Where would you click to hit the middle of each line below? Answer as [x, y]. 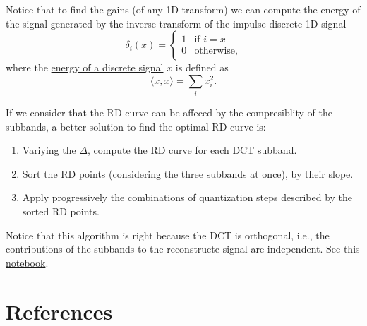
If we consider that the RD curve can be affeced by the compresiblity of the [169, 113]
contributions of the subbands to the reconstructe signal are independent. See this [183, 249]
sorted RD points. [61, 211]
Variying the [49, 150]
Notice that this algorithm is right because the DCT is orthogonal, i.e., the [168, 235]
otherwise [215, 51]
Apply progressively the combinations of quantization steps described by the [187, 197]
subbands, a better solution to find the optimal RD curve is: [136, 126]
